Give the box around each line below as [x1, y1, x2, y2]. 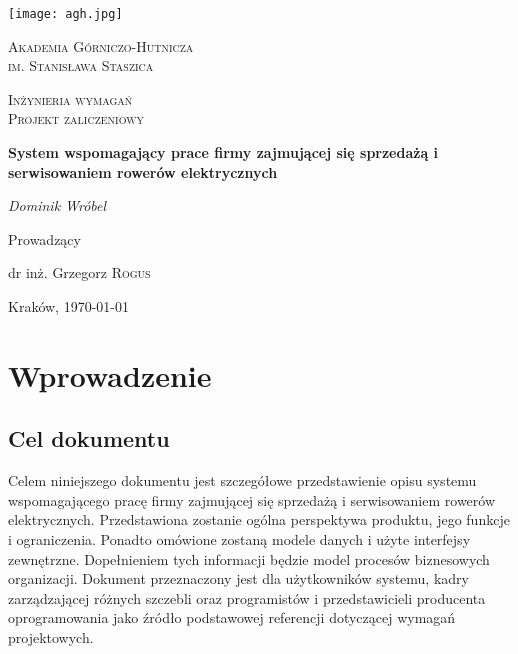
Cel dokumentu [8, 423, 170, 454]
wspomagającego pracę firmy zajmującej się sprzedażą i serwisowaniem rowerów [8, 489, 496, 510]
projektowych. [8, 626, 94, 647]
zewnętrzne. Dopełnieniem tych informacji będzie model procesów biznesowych [8, 548, 490, 569]
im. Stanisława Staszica [8, 55, 154, 76]
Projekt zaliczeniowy [8, 108, 145, 129]
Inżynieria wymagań [8, 88, 133, 109]
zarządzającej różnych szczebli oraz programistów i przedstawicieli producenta [8, 587, 486, 608]
